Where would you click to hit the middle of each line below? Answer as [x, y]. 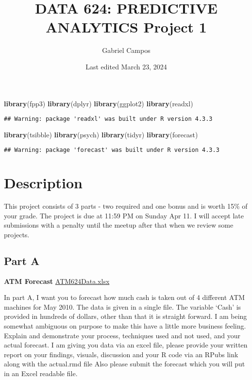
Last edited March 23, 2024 [126, 66]
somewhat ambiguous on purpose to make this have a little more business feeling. [125, 326]
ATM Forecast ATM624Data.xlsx [57, 281]
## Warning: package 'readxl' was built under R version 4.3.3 [108, 119]
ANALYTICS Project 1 [126, 27]
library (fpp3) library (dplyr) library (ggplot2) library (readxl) [99, 103]
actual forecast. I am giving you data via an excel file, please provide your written [126, 345]
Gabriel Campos [126, 50]
